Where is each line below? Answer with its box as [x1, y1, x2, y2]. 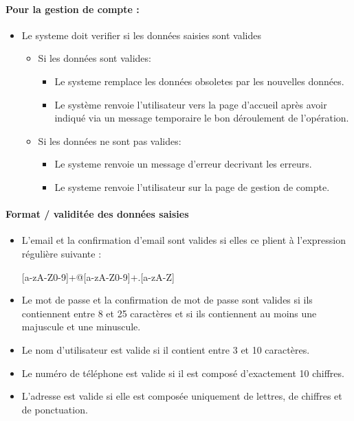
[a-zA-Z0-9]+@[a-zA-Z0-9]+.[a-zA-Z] [21, 269, 175, 284]
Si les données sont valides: [38, 51, 151, 65]
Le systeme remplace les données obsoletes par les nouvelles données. [54, 73, 344, 88]
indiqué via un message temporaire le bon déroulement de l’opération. [54, 111, 349, 125]
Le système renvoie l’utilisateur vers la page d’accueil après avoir [54, 97, 327, 111]
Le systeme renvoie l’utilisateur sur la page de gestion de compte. [54, 179, 330, 194]
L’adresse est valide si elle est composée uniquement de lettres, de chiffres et [21, 389, 342, 403]
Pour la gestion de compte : [5, 1, 140, 16]
